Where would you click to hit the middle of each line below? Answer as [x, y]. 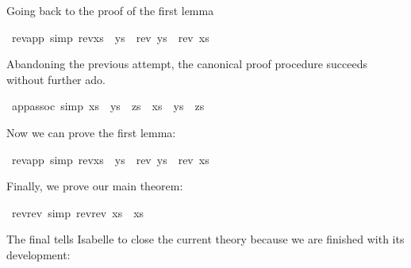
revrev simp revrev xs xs [78, 212]
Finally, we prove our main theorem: [95, 186]
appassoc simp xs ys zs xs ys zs [108, 106]
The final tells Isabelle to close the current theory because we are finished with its [205, 239]
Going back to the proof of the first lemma [110, 10]
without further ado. [56, 79]
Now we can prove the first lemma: [91, 132]
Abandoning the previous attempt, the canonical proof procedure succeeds [187, 64]
